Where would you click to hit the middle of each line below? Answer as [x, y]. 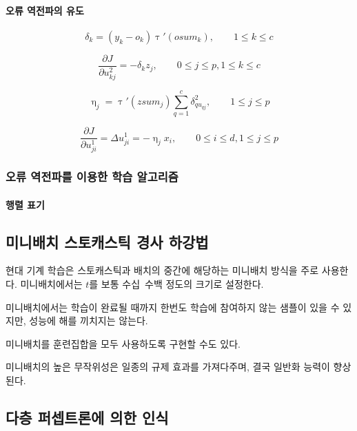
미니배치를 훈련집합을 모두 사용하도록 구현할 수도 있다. [123, 343]
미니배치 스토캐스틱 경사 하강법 [107, 241]
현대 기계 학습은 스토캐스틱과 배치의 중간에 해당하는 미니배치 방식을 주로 [162, 270]
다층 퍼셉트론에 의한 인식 [87, 417]
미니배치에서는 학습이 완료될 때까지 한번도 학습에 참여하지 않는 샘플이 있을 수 [173, 307]
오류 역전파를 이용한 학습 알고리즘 [92, 177]
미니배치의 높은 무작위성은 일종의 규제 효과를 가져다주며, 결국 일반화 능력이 [168, 367]
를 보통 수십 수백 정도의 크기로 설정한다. [176, 284]
